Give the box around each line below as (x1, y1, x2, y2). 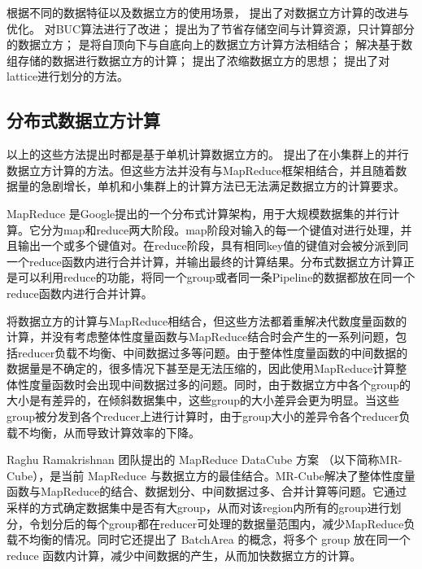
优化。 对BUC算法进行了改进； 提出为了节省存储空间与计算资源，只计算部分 (7, 20, 415, 37)
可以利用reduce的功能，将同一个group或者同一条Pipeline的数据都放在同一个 (17, 269, 415, 286)
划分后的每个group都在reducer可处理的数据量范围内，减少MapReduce (40, 514, 404, 532)
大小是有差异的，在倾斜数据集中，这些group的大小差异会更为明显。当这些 (7, 392, 400, 409)
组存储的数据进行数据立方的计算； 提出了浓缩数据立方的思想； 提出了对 (7, 51, 390, 68)
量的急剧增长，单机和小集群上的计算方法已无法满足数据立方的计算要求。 (17, 177, 405, 195)
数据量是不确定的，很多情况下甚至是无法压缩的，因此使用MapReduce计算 (7, 360, 396, 377)
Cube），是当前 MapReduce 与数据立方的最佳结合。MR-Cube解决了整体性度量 (7, 466, 415, 484)
